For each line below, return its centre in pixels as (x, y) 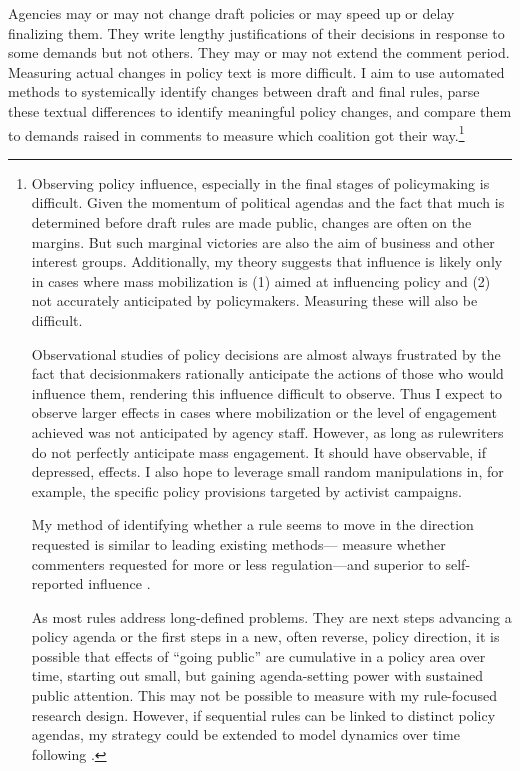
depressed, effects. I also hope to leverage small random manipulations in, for (267, 471)
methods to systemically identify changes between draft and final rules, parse (244, 91)
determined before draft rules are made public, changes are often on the (251, 222)
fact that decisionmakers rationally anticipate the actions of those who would (267, 373)
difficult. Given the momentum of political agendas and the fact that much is (268, 202)
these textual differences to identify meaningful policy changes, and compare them (260, 110)
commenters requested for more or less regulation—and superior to (236, 563)
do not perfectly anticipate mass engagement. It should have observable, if (258, 451)
